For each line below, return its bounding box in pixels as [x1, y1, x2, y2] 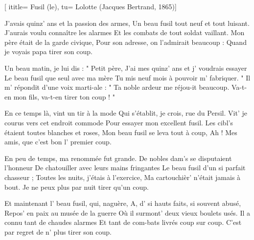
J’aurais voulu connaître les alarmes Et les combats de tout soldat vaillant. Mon [4, 27, 245, 38]
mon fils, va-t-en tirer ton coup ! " [13, 91, 115, 101]
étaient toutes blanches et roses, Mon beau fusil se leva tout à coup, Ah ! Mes [4, 127, 237, 137]
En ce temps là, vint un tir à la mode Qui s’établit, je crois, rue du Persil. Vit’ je [4, 108, 247, 118]
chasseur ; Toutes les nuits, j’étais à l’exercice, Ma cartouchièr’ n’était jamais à [4, 172, 241, 182]
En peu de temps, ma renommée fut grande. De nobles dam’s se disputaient [4, 153, 232, 163]
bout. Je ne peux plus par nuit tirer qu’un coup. [4, 181, 149, 192]
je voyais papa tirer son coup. [4, 46, 92, 57]
